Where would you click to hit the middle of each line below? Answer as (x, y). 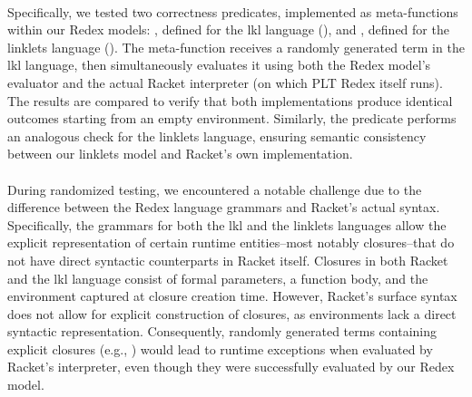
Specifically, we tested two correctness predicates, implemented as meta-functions (233, 11)
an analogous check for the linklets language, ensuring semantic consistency (217, 136)
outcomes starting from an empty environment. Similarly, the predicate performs (232, 118)
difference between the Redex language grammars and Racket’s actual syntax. (224, 207)
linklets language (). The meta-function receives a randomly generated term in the (236, 47)
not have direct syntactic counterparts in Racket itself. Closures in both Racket (228, 260)
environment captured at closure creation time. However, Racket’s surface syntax (232, 296)
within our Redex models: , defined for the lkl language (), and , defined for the (228, 29)
